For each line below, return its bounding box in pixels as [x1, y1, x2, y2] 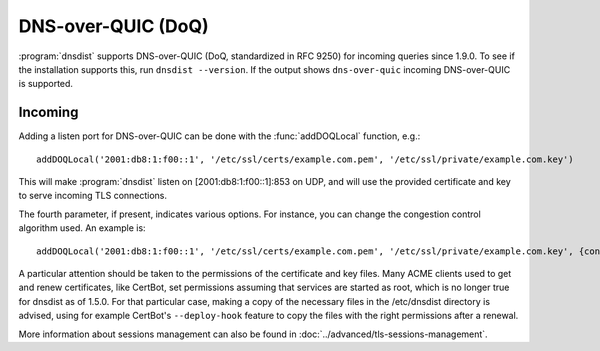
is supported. [18, 78, 74, 90]
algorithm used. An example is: [18, 222, 146, 234]
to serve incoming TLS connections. [18, 190, 168, 202]
